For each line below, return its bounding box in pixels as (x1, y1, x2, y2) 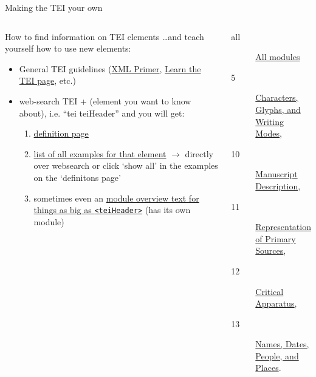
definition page (33, 127, 89, 140)
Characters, (255, 91, 298, 104)
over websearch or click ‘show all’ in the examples (33, 159, 218, 172)
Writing (255, 115, 284, 127)
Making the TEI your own (5, 1, 103, 13)
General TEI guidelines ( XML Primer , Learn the (19, 62, 201, 75)
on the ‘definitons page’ (33, 171, 121, 183)
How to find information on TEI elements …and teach (5, 30, 204, 42)
